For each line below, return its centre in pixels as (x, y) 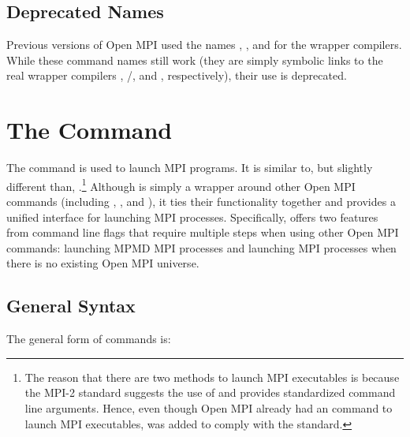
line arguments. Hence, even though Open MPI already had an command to (209, 407)
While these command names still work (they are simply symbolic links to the (195, 60)
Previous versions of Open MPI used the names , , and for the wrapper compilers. (204, 45)
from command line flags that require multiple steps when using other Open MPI (203, 232)
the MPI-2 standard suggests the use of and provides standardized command (210, 392)
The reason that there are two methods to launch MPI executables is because (212, 377)
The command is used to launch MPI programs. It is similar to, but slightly (190, 168)
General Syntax (71, 306)
